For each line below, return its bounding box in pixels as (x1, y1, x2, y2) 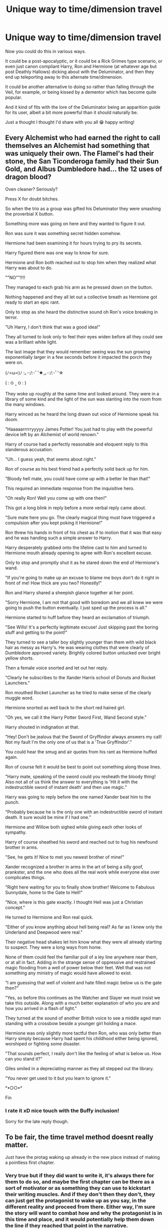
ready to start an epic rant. (5, 299, 60, 305)
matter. (5, 1141, 28, 1149)
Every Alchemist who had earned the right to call (5, 134, 160, 142)
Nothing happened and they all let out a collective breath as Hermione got (5, 294, 157, 300)
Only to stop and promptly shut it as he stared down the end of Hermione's (5, 559, 159, 565)
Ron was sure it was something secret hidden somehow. (5, 230, 121, 236)
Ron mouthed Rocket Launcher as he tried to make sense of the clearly (5, 689, 151, 695)
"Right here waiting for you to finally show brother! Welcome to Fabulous (5, 884, 155, 890)
